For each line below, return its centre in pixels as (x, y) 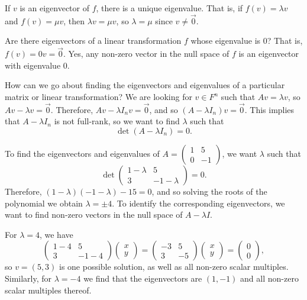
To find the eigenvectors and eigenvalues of (82, 153)
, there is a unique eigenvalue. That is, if (169, 8)
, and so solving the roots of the (209, 191)
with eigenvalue (33, 65)
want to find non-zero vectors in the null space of (94, 214)
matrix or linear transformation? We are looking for (98, 96)
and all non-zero (269, 278)
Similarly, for (28, 278)
